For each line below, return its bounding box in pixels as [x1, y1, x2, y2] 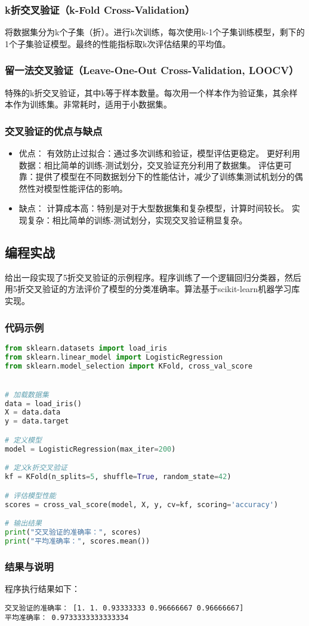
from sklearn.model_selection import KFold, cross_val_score [5, 361, 253, 370]
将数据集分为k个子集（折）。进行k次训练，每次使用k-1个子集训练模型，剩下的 [5, 26, 305, 38]
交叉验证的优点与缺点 [5, 123, 103, 138]
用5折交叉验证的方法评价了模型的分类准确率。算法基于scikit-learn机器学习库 [5, 283, 300, 295]
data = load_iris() [5, 399, 82, 408]
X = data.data [5, 408, 61, 417]
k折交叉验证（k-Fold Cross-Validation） [5, 2, 195, 17]
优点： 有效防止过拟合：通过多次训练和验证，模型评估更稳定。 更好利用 [18, 147, 301, 159]
